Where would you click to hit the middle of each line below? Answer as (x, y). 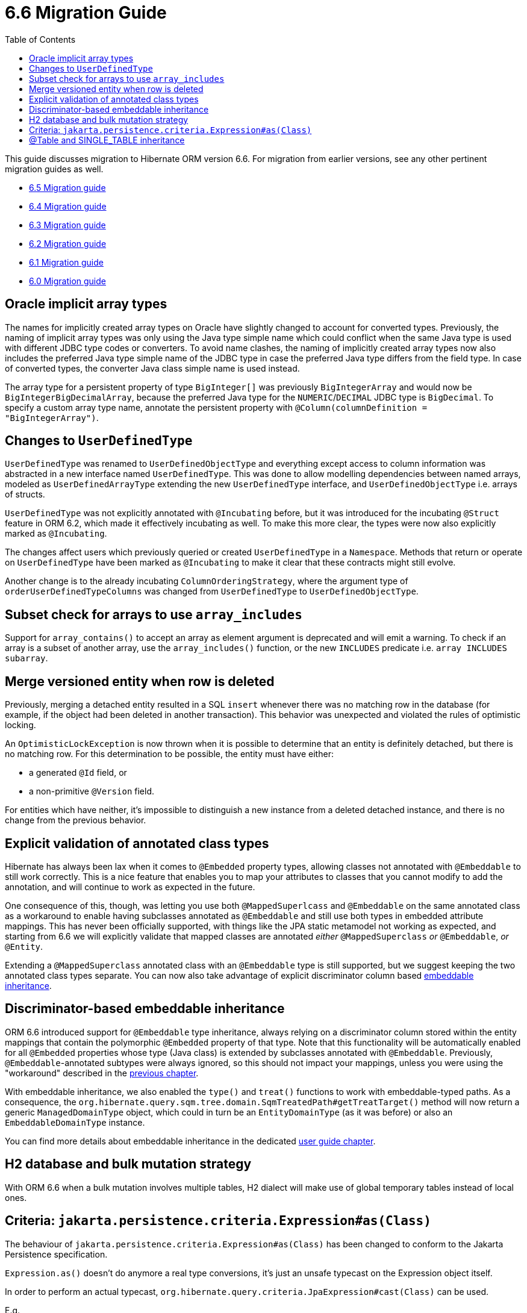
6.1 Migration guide (66, 262)
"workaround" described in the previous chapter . (102, 1073)
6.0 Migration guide (67, 281)
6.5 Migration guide (67, 187)
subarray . (27, 658)
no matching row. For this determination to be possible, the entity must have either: (169, 754)
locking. (20, 725)
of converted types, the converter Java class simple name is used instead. (152, 368)
